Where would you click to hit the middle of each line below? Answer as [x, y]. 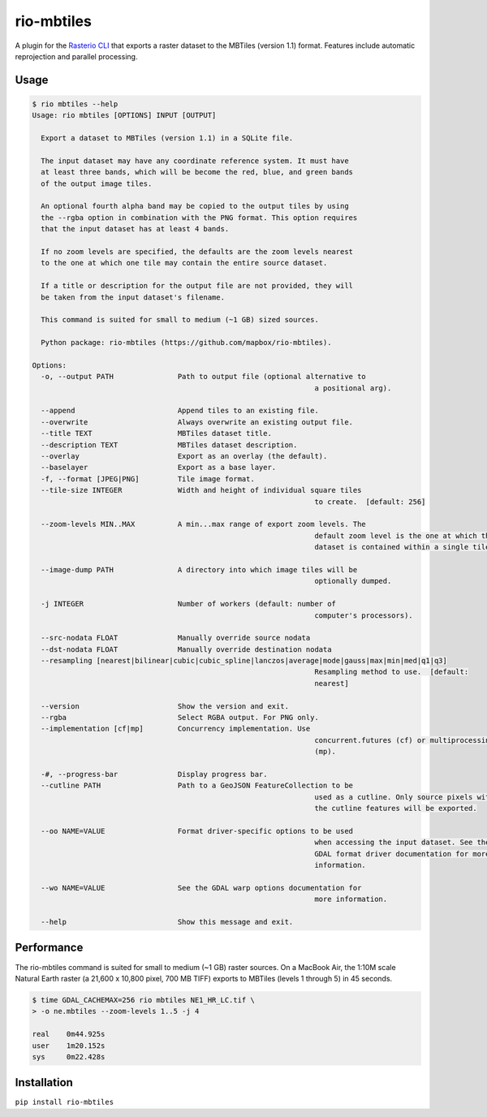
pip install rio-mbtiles [64, 1102]
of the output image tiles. [97, 183]
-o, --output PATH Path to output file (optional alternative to [204, 377]
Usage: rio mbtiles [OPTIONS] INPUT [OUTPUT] [124, 115]
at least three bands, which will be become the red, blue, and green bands [197, 172]
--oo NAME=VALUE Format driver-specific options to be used [197, 831]
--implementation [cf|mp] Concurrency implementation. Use [176, 729]
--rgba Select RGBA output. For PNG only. [180, 718]
